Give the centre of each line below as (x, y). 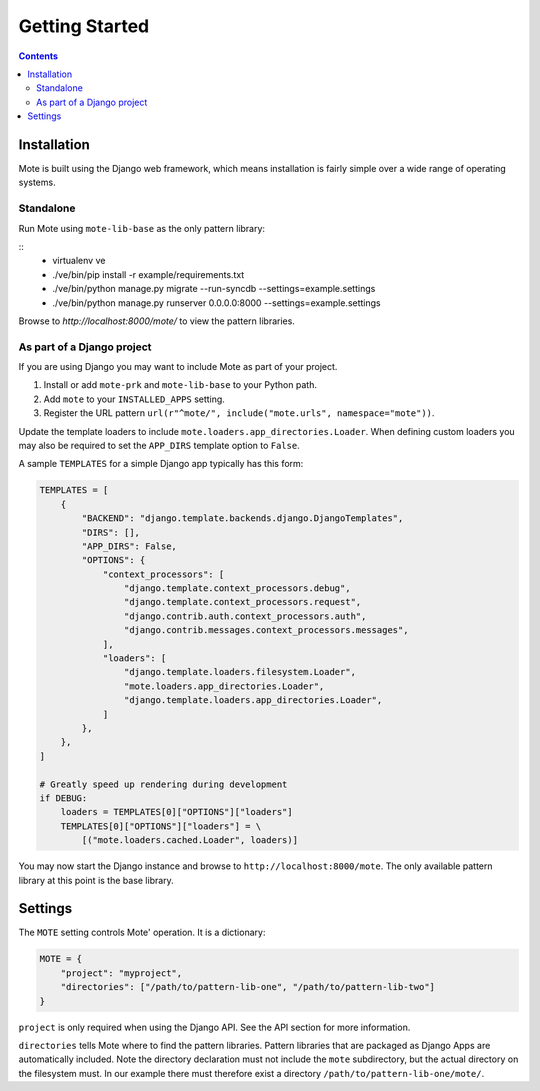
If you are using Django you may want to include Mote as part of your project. (178, 367)
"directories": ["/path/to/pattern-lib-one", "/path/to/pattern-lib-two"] (247, 987)
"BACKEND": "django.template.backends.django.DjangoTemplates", (242, 518)
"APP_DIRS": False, (129, 546)
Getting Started (84, 26)
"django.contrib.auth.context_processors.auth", (245, 616)
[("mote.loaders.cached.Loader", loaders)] (190, 840)
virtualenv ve (79, 261)
